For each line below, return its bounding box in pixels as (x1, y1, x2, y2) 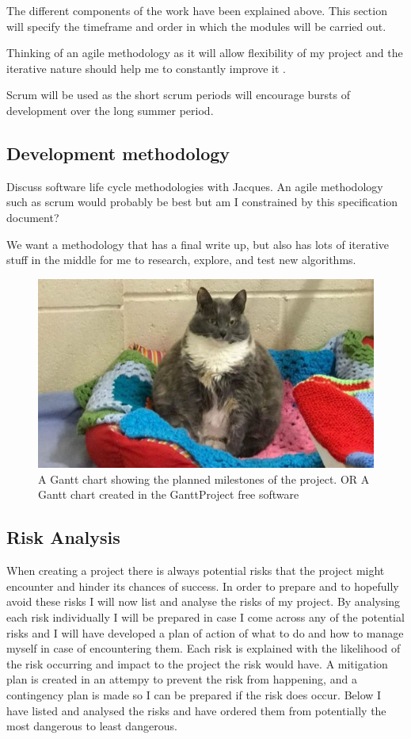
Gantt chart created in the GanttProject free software (38, 486, 299, 503)
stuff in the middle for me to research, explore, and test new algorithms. (6, 251, 356, 268)
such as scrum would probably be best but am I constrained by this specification (6, 193, 398, 210)
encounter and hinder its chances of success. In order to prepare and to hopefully (6, 577, 399, 594)
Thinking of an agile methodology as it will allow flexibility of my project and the (6, 44, 403, 61)
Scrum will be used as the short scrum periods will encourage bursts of (6, 86, 350, 103)
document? (6, 209, 59, 225)
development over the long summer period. (6, 101, 214, 118)
